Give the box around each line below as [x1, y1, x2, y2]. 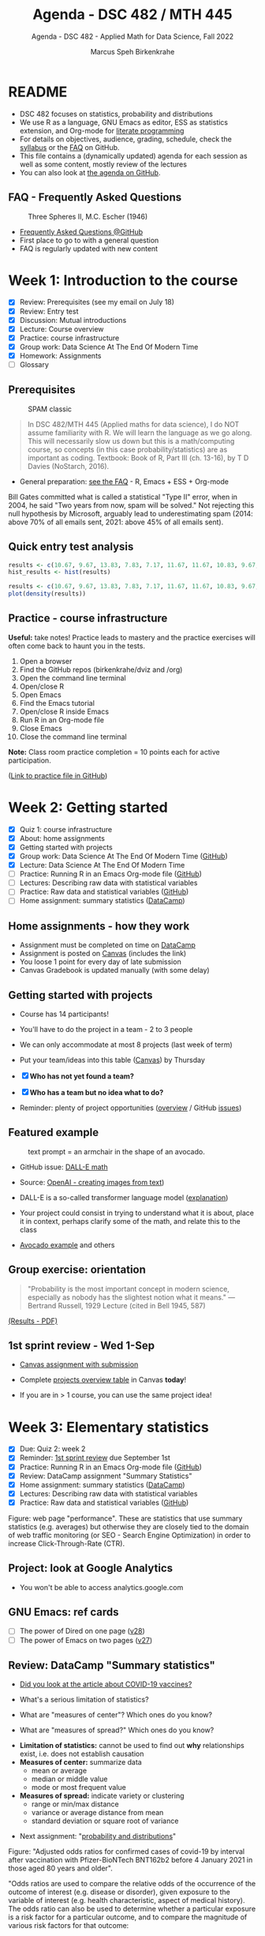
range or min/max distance [31, 1799, 120, 1809]
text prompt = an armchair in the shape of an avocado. [28, 1146, 205, 1156]
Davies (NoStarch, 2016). [27, 461, 110, 471]
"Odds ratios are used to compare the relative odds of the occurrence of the [8, 1879, 256, 1889]
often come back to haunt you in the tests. [8, 641, 146, 651]
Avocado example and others [19, 1240, 115, 1249]
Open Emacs [19, 689, 62, 700]
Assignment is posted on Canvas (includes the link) [19, 949, 187, 959]
